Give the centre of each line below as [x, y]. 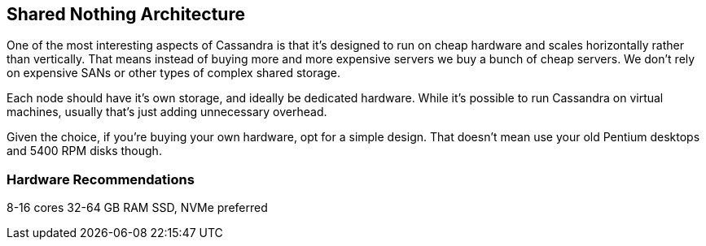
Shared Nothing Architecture [126, 14]
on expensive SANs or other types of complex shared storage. [174, 73]
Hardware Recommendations [101, 179]
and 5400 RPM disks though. [84, 151]
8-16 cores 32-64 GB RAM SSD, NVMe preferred [137, 208]
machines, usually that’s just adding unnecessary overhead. [167, 112]
